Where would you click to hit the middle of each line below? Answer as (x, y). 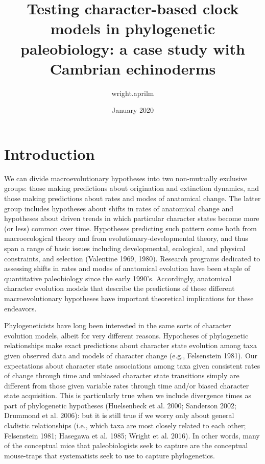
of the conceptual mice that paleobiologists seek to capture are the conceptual (126, 445)
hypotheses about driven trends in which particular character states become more (132, 218)
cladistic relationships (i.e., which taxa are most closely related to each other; (125, 425)
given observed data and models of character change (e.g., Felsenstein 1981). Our (131, 355)
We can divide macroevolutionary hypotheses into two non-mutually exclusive (126, 178)
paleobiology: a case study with (133, 48)
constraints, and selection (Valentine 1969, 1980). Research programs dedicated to (132, 258)
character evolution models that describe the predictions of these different (119, 288)
